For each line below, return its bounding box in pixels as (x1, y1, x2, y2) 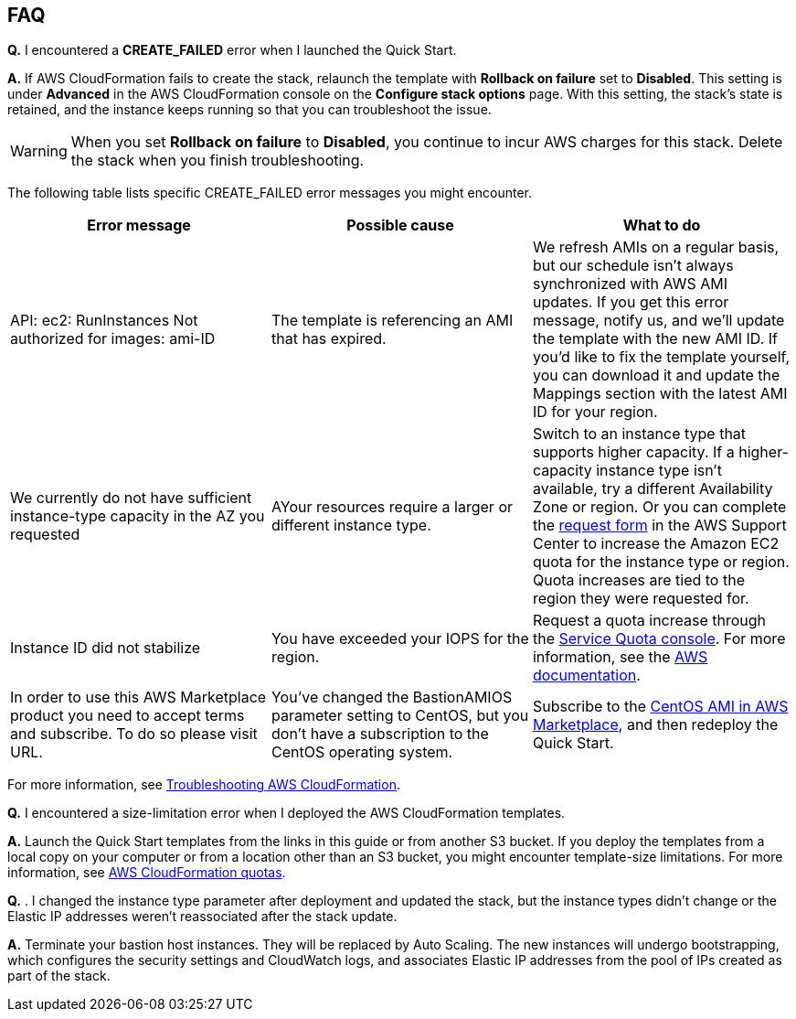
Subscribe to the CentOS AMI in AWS (532, 697, 789, 716)
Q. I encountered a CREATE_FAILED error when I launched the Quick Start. (7, 42, 457, 59)
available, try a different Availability (532, 479, 773, 499)
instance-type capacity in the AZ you (10, 507, 265, 526)
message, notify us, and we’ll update (532, 311, 785, 330)
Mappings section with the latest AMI (532, 384, 788, 403)
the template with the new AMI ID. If (532, 329, 779, 349)
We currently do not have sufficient (10, 488, 252, 508)
